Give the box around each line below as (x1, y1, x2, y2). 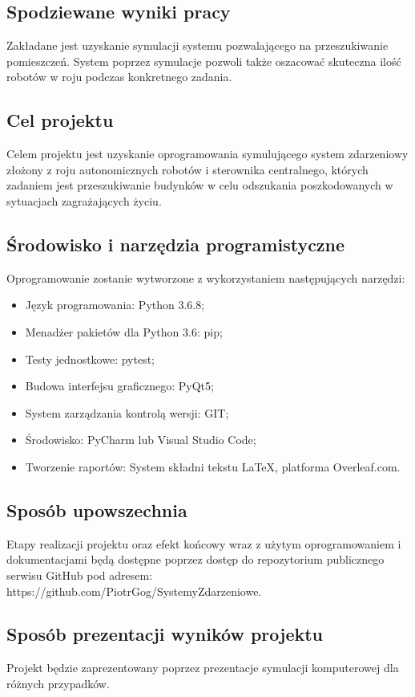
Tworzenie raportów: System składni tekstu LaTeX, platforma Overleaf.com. (25, 458, 401, 475)
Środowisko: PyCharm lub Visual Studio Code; (25, 431, 256, 448)
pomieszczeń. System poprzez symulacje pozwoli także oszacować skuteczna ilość (6, 52, 401, 69)
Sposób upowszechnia (6, 497, 187, 522)
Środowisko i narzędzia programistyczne (6, 231, 345, 256)
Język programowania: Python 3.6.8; (25, 296, 205, 313)
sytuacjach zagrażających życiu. (6, 192, 162, 209)
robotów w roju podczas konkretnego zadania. (6, 68, 232, 85)
